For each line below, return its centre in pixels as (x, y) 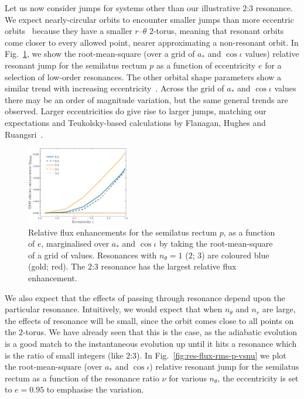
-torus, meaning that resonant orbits (218, 31)
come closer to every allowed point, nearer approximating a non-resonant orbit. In (152, 42)
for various (188, 378)
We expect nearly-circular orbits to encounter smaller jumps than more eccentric (149, 19)
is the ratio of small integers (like (64, 355)
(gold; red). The (57, 266)
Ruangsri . (24, 134)
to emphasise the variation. (95, 389)
